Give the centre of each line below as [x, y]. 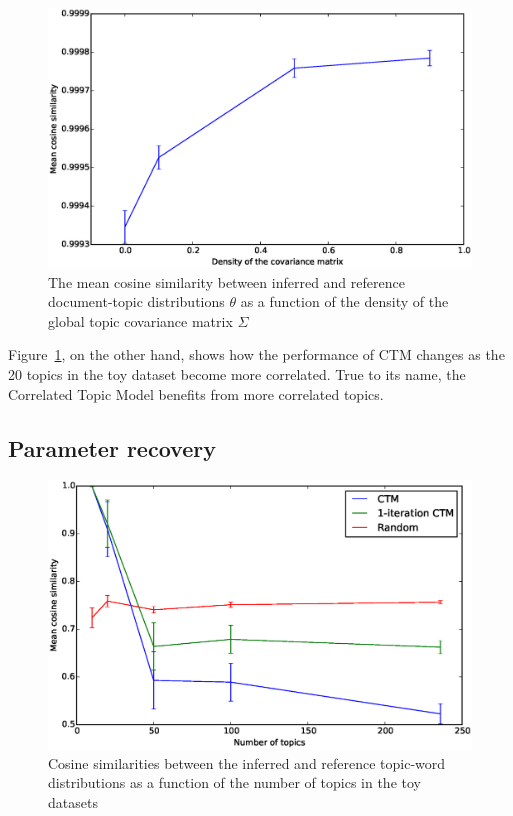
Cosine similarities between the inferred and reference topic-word [247, 762]
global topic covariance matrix [140, 320]
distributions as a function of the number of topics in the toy [234, 782]
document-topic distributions [136, 301]
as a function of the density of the [344, 301]
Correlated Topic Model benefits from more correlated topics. [196, 393]
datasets [73, 801]
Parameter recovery [112, 447]
